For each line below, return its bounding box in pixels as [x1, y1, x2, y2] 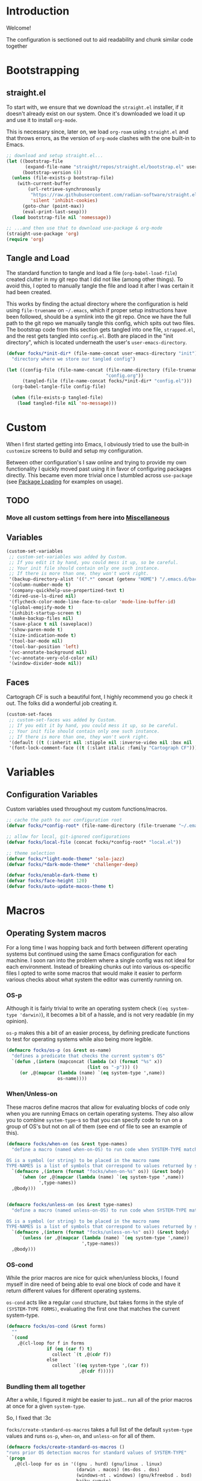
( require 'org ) [6, 237, 44, 243]
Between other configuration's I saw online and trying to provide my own [6, 458, 186, 466]
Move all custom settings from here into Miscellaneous [6, 513, 170, 522]
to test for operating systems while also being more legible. [6, 1036, 153, 1043]
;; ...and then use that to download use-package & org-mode [6, 225, 163, 231]
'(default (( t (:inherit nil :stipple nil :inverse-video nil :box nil [8, 739, 192, 745]
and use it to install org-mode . [6, 116, 78, 123]
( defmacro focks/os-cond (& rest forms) [6, 1323, 106, 1329]
